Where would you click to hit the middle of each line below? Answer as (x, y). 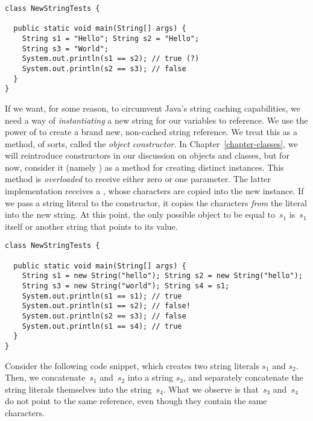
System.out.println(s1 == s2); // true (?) (111, 59)
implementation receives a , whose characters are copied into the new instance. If (154, 191)
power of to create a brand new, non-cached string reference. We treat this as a (151, 132)
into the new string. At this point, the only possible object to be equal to (140, 214)
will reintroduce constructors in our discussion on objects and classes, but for (147, 155)
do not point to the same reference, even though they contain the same (136, 401)
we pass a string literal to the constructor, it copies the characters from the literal (156, 202)
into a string (150, 377)
